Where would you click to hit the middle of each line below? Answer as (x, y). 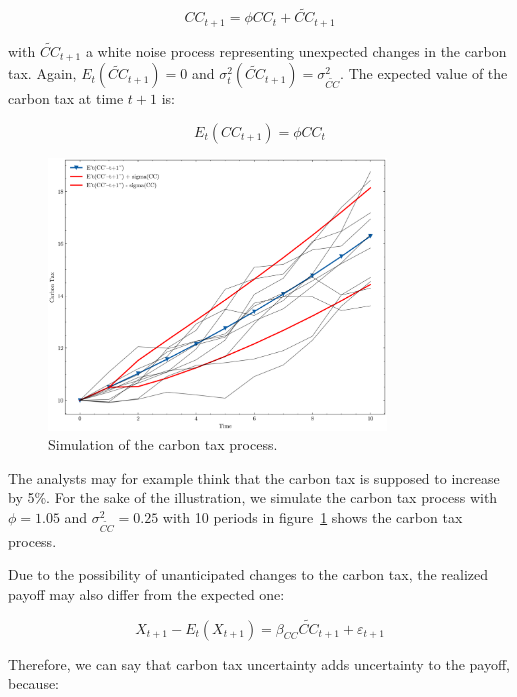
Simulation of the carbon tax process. (163, 444)
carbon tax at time (66, 98)
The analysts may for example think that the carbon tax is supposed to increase (254, 477)
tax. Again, (42, 73)
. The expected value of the (424, 73)
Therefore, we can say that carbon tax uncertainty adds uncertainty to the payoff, (259, 663)
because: (34, 683)
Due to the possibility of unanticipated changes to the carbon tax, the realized (248, 574)
